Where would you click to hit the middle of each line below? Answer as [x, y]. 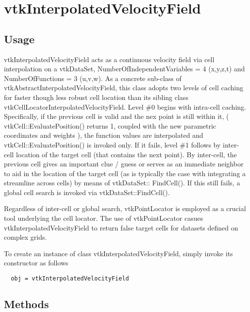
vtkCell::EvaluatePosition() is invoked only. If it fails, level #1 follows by [112, 144]
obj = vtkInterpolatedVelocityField [70, 279]
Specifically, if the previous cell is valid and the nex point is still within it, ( [117, 116]
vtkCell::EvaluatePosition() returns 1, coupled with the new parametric [110, 125]
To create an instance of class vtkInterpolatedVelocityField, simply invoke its [118, 253]
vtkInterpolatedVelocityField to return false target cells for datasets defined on [121, 227]
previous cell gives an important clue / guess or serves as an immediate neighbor [124, 164]
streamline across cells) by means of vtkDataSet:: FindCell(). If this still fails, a [122, 183]
